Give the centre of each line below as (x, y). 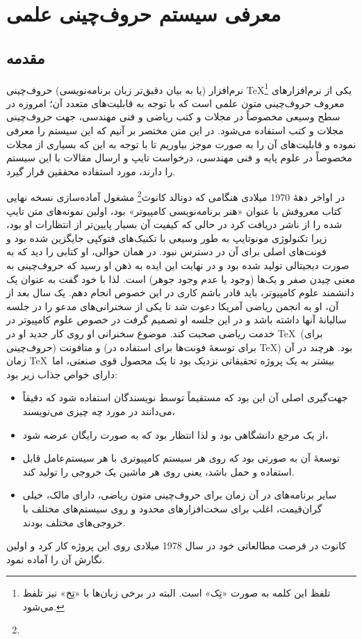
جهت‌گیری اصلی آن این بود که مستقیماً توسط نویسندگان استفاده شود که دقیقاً (185, 397)
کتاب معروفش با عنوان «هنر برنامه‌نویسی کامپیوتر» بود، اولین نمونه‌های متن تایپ (174, 210)
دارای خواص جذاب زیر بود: (62, 374)
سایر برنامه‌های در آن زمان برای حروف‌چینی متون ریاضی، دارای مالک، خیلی (180, 495)
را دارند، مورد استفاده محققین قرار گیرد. (91, 171)
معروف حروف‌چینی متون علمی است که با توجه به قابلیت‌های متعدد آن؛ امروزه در (175, 103)
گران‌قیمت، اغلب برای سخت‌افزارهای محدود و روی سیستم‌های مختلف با (172, 508)
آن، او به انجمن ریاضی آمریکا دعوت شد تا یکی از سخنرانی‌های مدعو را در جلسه (173, 306)
